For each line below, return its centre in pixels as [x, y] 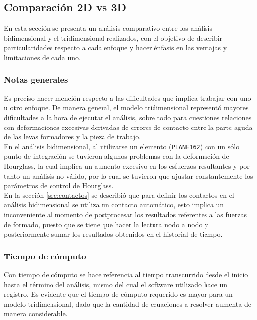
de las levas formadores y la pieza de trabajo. [73, 137]
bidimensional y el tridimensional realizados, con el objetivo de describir [113, 37]
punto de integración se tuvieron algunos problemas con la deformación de [117, 156]
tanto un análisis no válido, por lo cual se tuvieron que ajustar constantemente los [128, 175]
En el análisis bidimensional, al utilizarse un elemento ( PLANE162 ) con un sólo [122, 146]
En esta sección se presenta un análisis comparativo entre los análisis [108, 28]
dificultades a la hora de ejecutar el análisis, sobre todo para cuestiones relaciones [128, 117]
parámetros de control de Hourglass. [59, 185]
